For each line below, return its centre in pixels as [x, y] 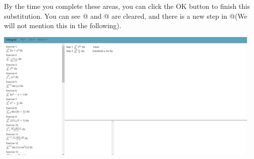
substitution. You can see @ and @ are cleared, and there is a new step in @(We [126, 16]
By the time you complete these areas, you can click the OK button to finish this [127, 6]
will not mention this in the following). [63, 25]
